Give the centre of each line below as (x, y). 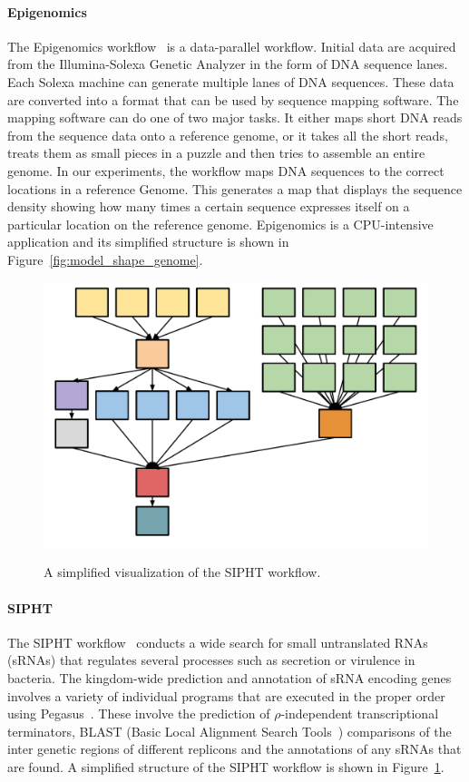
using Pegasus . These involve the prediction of (139, 714)
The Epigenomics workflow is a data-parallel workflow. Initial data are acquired (232, 46)
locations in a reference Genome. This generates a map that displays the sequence (235, 188)
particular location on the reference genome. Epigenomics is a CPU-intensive (220, 224)
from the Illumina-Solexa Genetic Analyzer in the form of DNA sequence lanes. (228, 64)
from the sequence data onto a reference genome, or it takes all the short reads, (228, 135)
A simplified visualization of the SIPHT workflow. (182, 572)
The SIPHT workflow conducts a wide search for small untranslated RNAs (218, 642)
